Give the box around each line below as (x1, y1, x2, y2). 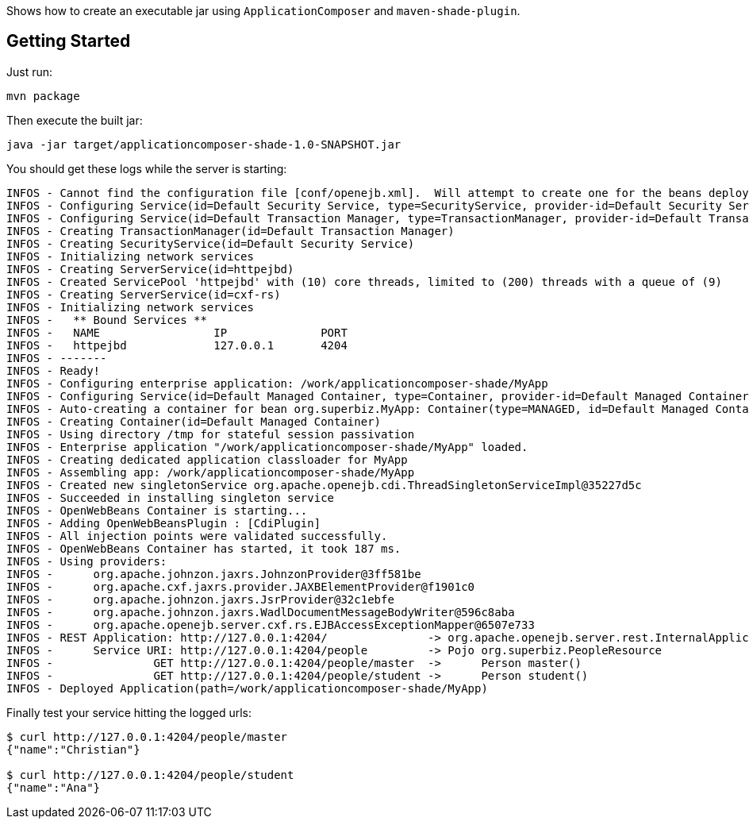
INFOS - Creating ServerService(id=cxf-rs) (6, 287, 281, 301)
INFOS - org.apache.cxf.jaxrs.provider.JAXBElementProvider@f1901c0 (6, 580, 475, 593)
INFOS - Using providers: (6, 554, 167, 568)
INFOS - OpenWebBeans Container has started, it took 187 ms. (6, 542, 401, 555)
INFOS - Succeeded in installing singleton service (6, 491, 335, 504)
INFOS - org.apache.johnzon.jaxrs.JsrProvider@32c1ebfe (6, 592, 394, 606)
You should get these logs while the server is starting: (6, 161, 287, 175)
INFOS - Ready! (6, 364, 101, 377)
